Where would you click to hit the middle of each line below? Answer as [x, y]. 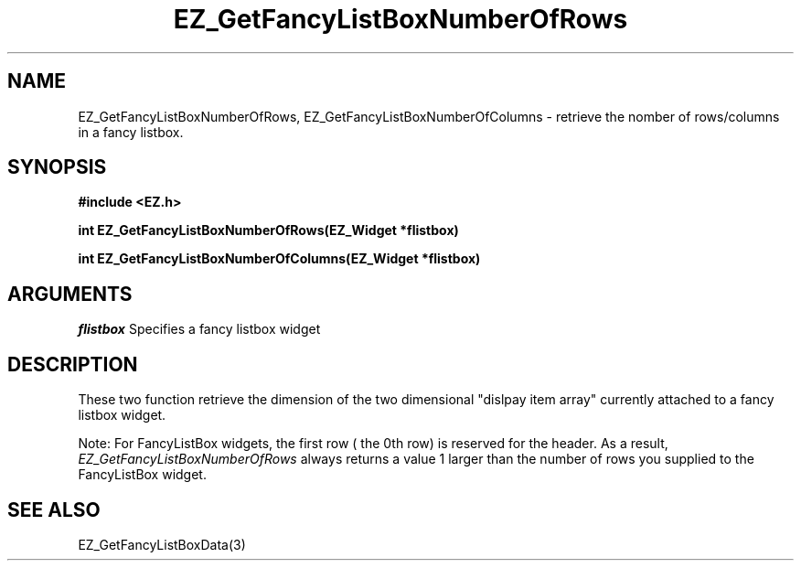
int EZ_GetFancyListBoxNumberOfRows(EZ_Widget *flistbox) [268, 230]
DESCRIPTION [73, 364]
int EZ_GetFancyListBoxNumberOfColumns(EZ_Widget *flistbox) [279, 259]
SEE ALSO [54, 509]
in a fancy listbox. [131, 132]
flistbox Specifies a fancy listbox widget [199, 329]
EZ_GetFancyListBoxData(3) [162, 544]
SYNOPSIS [57, 167]
